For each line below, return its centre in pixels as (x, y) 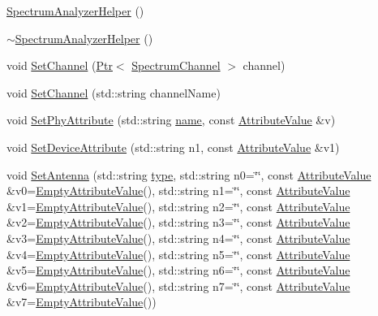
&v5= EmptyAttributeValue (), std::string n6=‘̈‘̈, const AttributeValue (178, 270)
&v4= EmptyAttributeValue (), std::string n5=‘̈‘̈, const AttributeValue (178, 254)
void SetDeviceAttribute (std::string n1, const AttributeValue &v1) (173, 147)
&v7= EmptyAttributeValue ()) (82, 302)
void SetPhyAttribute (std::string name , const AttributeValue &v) (171, 120)
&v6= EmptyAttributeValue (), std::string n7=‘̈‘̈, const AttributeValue (178, 286)
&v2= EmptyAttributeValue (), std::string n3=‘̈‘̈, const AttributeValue (178, 222)
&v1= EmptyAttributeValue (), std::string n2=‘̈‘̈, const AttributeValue (178, 206)
